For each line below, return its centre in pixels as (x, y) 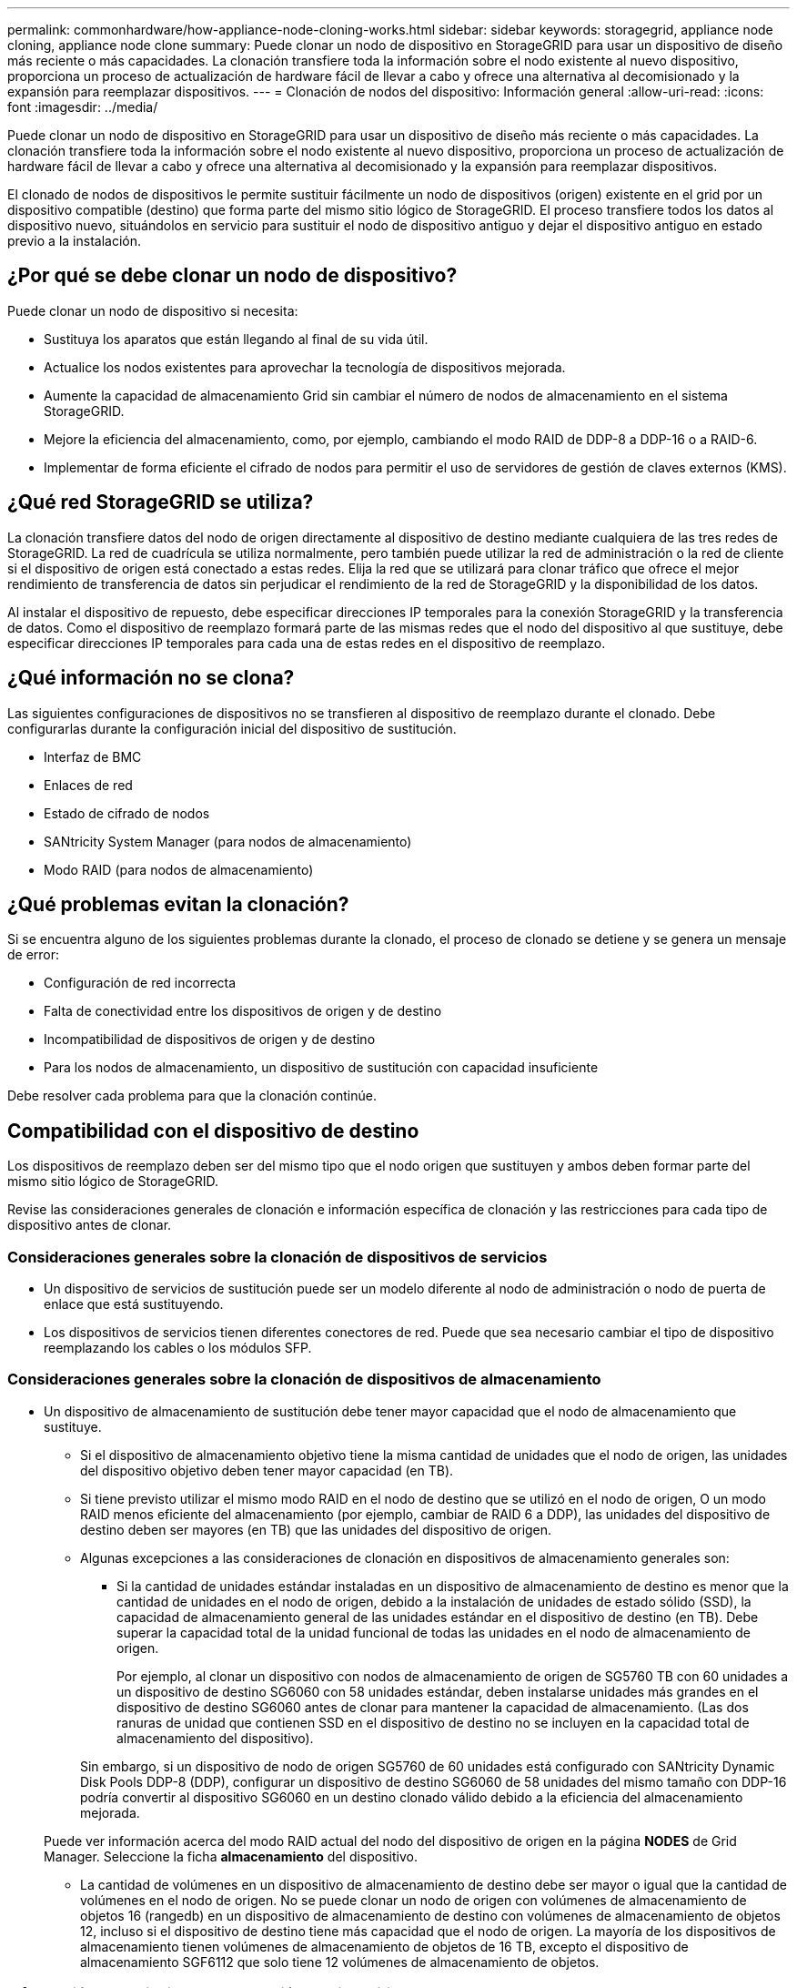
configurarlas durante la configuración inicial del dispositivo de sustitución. (232, 728)
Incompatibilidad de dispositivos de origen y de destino (210, 1040)
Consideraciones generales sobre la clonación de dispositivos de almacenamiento (304, 1379)
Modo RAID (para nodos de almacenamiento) (179, 869)
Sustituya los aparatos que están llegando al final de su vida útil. (236, 339)
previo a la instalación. (74, 241)
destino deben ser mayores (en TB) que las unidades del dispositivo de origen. (316, 1529)
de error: (34, 955)
